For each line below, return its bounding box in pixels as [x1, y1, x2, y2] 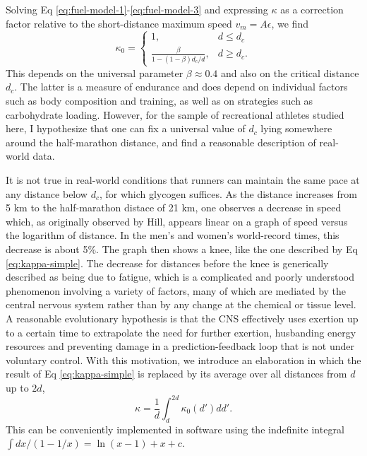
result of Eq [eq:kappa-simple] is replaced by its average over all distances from [6, 366, 347, 381]
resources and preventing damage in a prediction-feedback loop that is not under [6, 339, 354, 353]
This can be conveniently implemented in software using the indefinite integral [6, 421, 344, 436]
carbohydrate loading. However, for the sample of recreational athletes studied [6, 107, 344, 122]
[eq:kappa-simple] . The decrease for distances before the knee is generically [6, 255, 329, 270]
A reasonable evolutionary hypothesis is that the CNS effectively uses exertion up [6, 310, 359, 325]
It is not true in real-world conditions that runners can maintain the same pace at [6, 173, 360, 187]
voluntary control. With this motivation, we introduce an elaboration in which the [6, 352, 361, 367]
